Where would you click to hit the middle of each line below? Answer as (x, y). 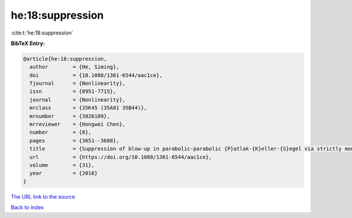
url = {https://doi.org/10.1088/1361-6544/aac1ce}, (121, 157)
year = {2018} (64, 173)
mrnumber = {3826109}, (70, 116)
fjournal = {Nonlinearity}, (77, 84)
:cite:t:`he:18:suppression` (42, 33)
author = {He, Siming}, (75, 67)
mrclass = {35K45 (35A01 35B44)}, (88, 108)
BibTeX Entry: (28, 43)
